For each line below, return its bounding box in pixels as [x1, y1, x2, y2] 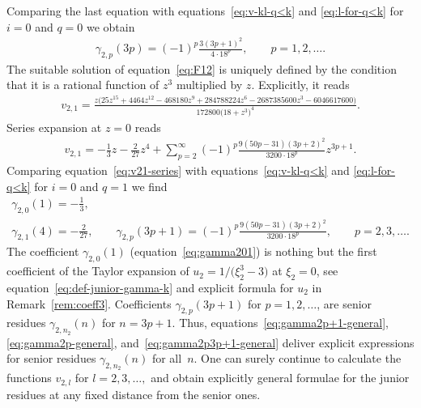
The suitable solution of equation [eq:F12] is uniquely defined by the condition [6, 60, 397, 77]
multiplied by [176, 76, 243, 93]
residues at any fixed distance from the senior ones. [6, 385, 261, 402]
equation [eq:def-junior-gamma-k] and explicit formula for [6, 278, 294, 295]
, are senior [317, 295, 372, 312]
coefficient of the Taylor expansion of [6, 262, 189, 279]
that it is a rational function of [6, 76, 159, 93]
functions [6, 369, 52, 386]
